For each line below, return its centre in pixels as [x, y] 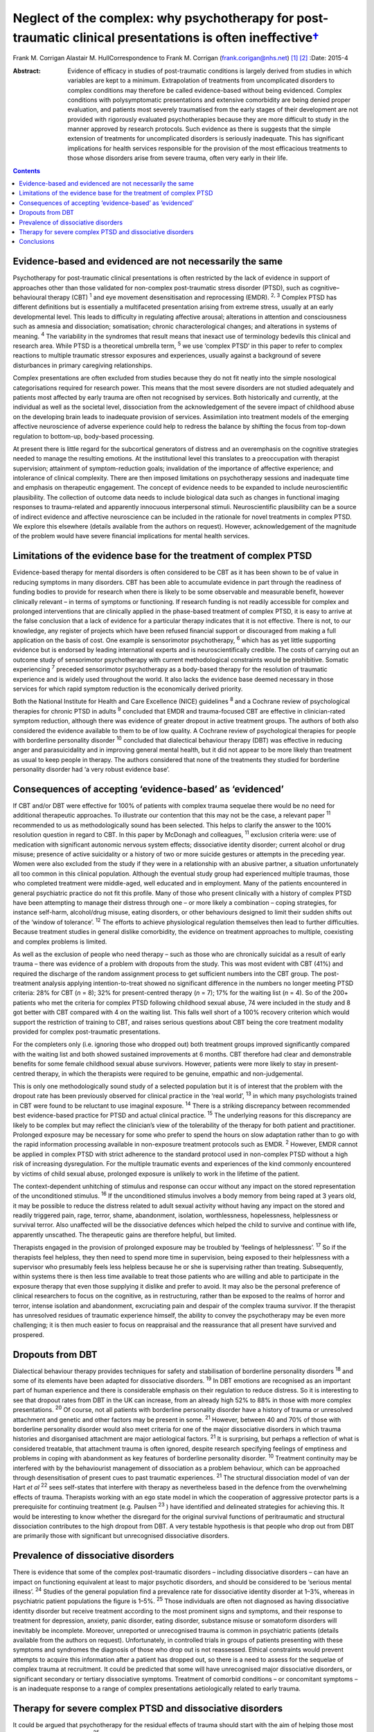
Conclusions [37, 242]
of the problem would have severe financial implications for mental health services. [131, 536]
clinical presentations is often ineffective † [196, 37]
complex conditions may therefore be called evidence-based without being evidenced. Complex [205, 90]
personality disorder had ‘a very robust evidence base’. [91, 770]
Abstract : [27, 71]
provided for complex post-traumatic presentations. [87, 1032]
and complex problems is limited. [60, 942]
